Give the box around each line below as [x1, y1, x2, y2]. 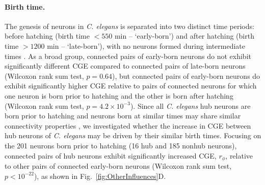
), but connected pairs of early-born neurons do [112, 70, 260, 81]
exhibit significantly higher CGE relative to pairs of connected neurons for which [5, 80, 257, 91]
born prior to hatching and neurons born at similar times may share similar [5, 110, 241, 121]
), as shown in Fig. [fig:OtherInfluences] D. [34, 170, 166, 181]
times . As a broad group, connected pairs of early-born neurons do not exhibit [5, 50, 251, 61]
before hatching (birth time [5, 30, 90, 41]
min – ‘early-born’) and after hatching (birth [114, 30, 254, 41]
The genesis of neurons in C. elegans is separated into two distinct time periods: [5, 20, 254, 31]
